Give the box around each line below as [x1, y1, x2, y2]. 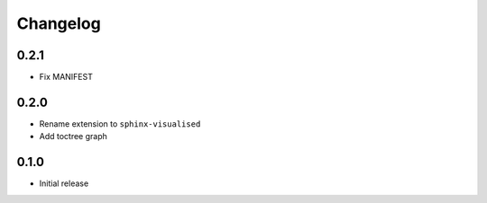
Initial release [39, 178, 89, 189]
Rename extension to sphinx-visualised [39, 118, 201, 129]
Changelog [16, 13, 101, 33]
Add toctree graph [39, 131, 108, 142]
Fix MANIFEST [39, 72, 94, 83]
